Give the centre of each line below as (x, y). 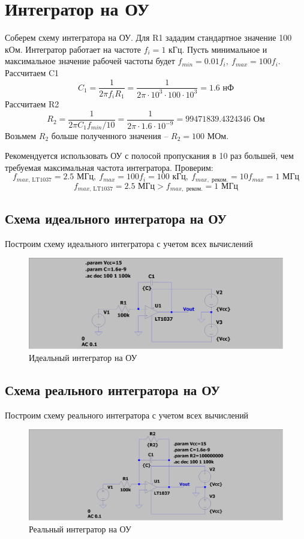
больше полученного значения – (110, 135)
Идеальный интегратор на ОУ (83, 357)
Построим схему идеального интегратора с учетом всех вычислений (129, 243)
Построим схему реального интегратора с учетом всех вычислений (127, 415)
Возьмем (21, 135)
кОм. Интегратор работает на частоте (73, 49)
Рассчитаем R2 (32, 104)
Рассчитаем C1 (32, 72)
